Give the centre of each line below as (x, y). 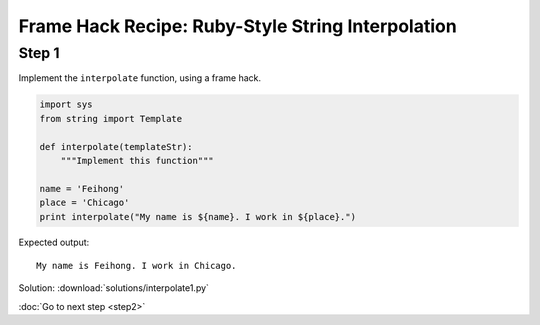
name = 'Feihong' (82, 188)
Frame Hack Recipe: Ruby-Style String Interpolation (237, 26)
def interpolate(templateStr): (116, 146)
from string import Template (111, 118)
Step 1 (39, 53)
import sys (66, 104)
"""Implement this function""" (137, 160)
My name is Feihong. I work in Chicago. (136, 265)
